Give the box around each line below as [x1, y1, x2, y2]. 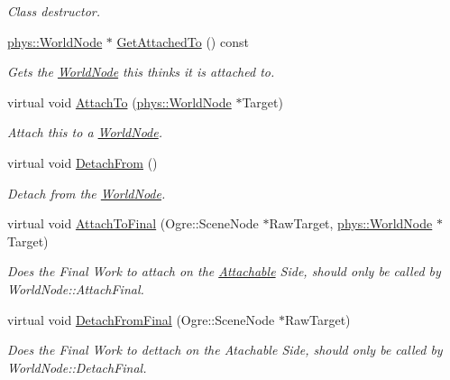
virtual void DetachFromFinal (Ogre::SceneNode [7, 310, 275, 329]
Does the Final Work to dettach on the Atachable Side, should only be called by [7, 340, 443, 359]
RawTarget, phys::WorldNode [269, 214, 433, 233]
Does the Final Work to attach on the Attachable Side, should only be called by [7, 262, 441, 281]
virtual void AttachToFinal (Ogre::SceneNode [7, 214, 259, 233]
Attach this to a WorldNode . [7, 123, 163, 142]
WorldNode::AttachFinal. [7, 279, 144, 298]
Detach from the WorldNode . [7, 183, 166, 202]
